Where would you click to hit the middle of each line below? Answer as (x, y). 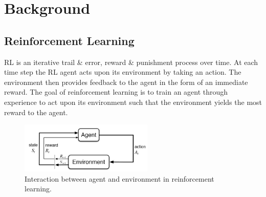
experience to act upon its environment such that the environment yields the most (133, 102)
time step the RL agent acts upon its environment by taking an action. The (123, 72)
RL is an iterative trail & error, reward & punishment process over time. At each (131, 62)
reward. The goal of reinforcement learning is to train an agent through (116, 92)
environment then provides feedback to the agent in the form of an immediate (126, 82)
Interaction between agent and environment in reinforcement (119, 178)
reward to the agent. (36, 112)
